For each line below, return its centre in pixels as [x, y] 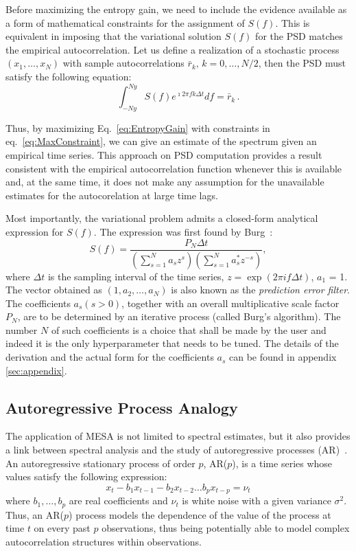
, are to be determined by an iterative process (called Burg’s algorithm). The [179, 316]
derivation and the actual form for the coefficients [110, 357]
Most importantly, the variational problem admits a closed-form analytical [162, 218]
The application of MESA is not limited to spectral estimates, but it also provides [178, 436]
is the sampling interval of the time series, [136, 276]
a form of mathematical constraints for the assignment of [125, 22]
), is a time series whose [282, 463]
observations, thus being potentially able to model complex [226, 528]
